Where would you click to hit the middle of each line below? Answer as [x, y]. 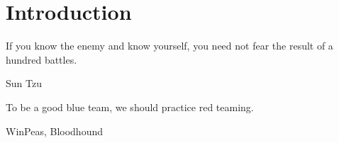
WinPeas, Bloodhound [55, 131]
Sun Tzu [24, 83]
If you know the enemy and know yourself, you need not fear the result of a [169, 46]
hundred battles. [41, 59]
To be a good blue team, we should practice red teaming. [130, 107]
